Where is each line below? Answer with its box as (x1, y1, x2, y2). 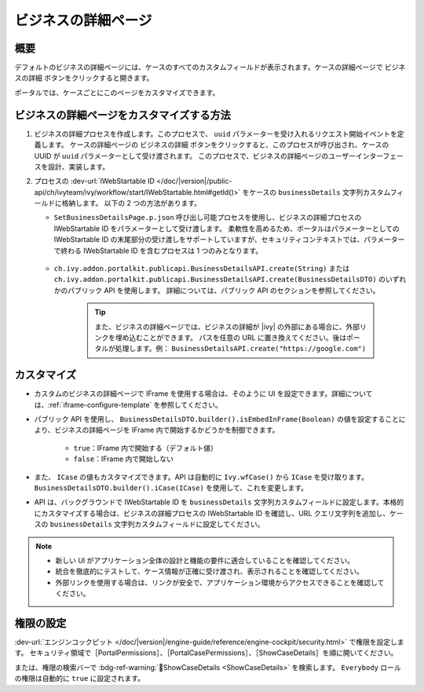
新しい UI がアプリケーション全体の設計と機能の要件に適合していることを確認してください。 (55, 555, 355, 565)
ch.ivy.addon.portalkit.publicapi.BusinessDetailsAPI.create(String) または (53, 264, 350, 273)
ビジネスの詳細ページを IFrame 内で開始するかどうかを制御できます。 (54, 425, 280, 435)
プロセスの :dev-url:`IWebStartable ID (34, 177, 155, 186)
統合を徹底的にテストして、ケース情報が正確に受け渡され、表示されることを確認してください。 (55, 566, 364, 577)
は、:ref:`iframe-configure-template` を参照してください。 (34, 400, 223, 409)
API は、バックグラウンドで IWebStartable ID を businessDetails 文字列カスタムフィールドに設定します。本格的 (34, 497, 404, 507)
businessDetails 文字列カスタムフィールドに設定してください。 (49, 519, 265, 529)
